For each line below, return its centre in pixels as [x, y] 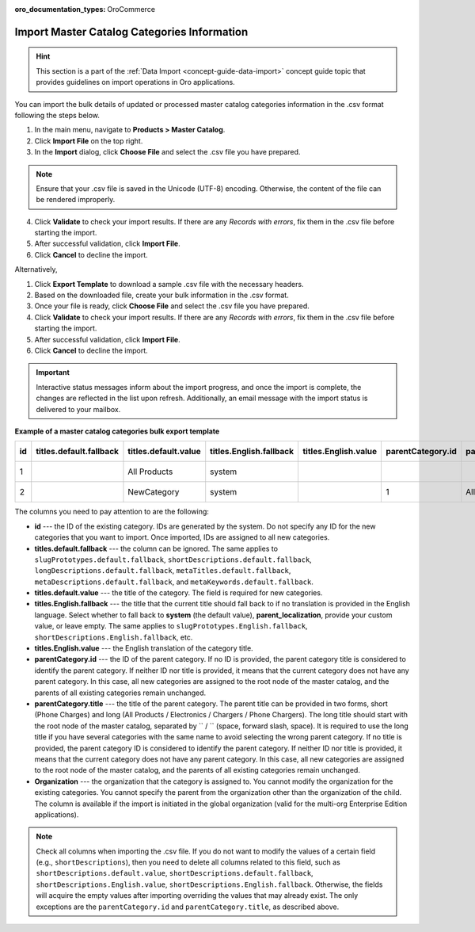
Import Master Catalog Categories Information [131, 32]
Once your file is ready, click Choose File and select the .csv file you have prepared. [172, 306]
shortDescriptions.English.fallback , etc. [114, 637]
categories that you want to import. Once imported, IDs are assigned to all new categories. [182, 537]
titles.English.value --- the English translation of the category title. [144, 648]
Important [53, 372]
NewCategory [154, 492]
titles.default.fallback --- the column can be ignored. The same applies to [156, 548]
